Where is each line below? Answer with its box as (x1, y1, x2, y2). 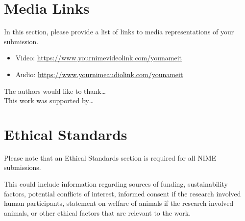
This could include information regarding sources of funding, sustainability (4, 179, 228, 189)
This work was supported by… (4, 95, 94, 106)
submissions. (4, 162, 41, 172)
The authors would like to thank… (4, 85, 106, 96)
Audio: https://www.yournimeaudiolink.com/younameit (15, 69, 183, 79)
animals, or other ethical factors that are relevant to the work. (4, 207, 191, 218)
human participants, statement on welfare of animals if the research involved (4, 198, 234, 208)
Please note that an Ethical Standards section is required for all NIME (4, 152, 217, 163)
